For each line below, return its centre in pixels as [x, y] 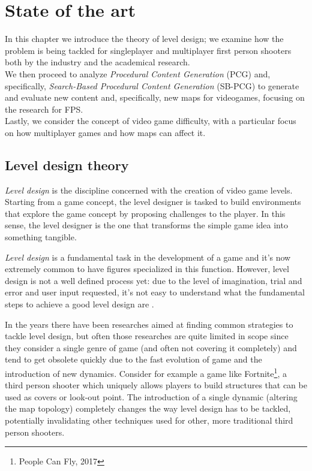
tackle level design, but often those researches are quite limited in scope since [147, 336]
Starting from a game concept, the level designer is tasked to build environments [153, 202]
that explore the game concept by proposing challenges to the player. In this [145, 213]
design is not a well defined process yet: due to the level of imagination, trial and [154, 280]
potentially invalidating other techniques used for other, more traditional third [149, 420]
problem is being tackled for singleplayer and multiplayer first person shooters [148, 50]
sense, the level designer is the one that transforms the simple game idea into [146, 225]
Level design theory [67, 164]
